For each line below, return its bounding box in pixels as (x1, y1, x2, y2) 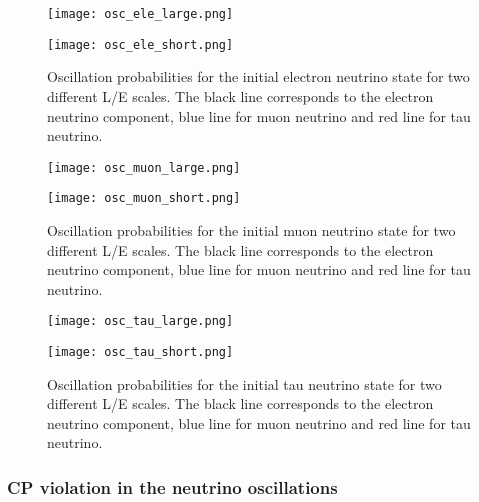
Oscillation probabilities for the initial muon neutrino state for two (47, 220, 456, 240)
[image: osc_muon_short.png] (47, 191, 241, 206)
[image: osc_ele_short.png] (47, 37, 234, 52)
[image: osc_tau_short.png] (47, 345, 234, 360)
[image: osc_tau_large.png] (47, 314, 234, 329)
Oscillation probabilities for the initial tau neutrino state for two (47, 373, 442, 394)
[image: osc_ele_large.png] (47, 7, 234, 21)
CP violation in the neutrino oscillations (7, 474, 338, 499)
